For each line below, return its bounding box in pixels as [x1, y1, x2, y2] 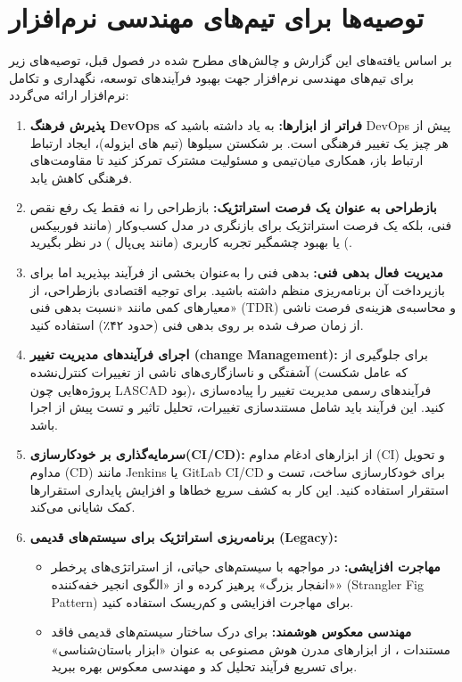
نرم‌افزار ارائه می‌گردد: [9, 86, 129, 104]
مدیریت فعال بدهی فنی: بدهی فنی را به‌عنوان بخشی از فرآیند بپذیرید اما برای [29, 263, 443, 282]
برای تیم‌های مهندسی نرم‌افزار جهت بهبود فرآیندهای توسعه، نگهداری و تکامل [9, 68, 415, 86]
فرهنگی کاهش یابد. [29, 168, 133, 186]
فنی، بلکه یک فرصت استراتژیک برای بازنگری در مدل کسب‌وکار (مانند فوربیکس [29, 215, 452, 234]
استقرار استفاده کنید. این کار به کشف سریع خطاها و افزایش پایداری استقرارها [29, 480, 449, 498]
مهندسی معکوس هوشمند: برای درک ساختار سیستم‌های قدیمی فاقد [51, 622, 412, 641]
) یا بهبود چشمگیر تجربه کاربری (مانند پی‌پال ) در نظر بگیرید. [29, 233, 352, 251]
